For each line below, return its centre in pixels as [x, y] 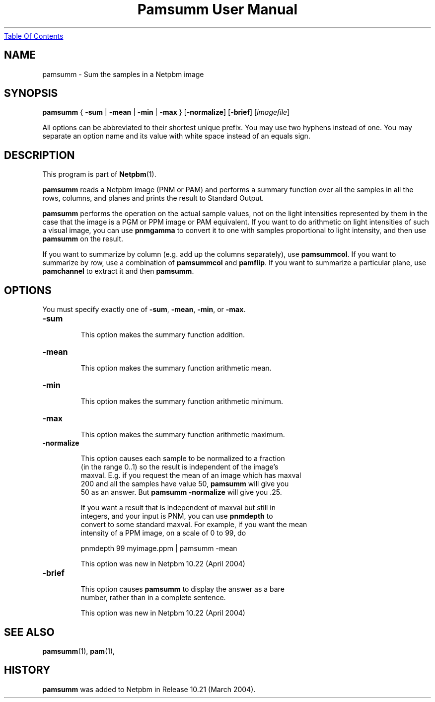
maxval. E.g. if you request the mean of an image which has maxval [191, 475]
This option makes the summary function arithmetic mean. [176, 368]
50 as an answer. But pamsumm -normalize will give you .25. [181, 492]
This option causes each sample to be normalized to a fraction [183, 459]
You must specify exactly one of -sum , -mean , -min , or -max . [144, 310]
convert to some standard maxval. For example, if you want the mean [194, 525]
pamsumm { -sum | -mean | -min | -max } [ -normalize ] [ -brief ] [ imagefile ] [166, 112]
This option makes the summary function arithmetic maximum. [183, 435]
